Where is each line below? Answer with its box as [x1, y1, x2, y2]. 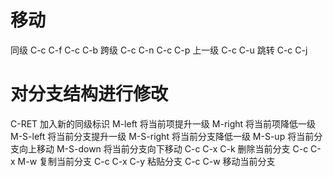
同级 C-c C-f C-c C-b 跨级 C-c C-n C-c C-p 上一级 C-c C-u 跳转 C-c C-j [10, 44, 308, 56]
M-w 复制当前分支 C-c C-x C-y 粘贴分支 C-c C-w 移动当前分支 [17, 155, 276, 167]
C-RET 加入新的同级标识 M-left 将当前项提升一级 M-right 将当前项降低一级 [10, 117, 317, 130]
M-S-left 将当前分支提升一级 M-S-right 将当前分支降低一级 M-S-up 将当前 [10, 130, 315, 142]
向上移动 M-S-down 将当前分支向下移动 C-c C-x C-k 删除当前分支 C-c [18, 142, 309, 155]
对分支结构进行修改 [10, 83, 169, 106]
